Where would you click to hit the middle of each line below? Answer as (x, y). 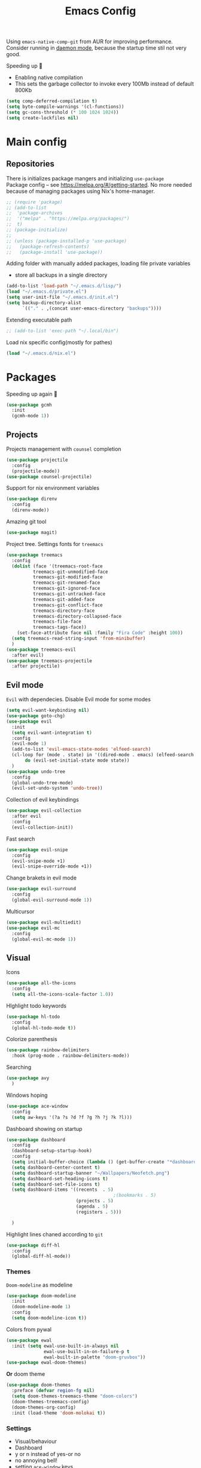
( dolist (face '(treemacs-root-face (57, 566)
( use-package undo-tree (36, 771)
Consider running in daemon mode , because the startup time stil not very (96, 48)
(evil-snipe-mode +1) (39, 861)
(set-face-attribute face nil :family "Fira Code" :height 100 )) (100, 633)
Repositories (31, 164)
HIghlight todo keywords (36, 1006)
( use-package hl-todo (33, 1017)
